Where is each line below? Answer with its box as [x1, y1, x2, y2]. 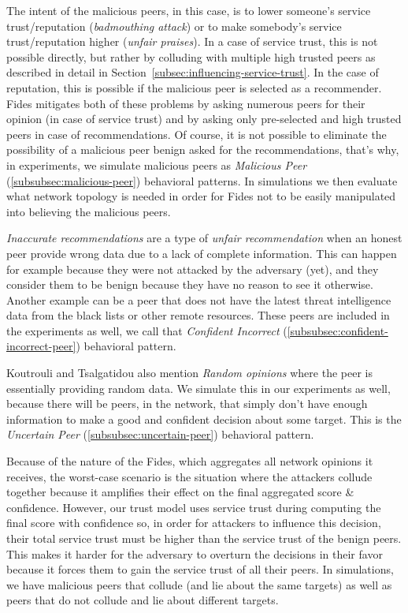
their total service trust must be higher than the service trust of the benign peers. [6, 530, 402, 546]
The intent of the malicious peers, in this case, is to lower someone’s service [6, 2, 371, 18]
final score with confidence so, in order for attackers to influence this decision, [6, 514, 381, 531]
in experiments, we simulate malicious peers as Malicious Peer [6, 156, 307, 173]
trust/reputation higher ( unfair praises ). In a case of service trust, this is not [6, 33, 378, 50]
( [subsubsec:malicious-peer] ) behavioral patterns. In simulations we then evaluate [6, 172, 398, 189]
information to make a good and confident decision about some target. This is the [6, 410, 402, 427]
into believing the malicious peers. [6, 203, 171, 219]
